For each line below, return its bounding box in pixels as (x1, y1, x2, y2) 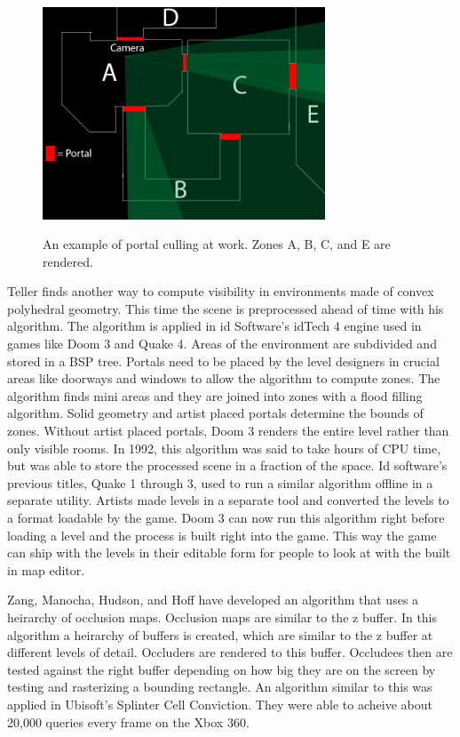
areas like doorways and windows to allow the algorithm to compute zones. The (7, 369, 440, 388)
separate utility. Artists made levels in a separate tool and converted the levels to (7, 491, 449, 509)
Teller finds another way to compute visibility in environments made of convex (7, 282, 434, 300)
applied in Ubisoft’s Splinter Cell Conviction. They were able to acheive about (7, 694, 432, 713)
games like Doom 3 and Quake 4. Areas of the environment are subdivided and (7, 334, 437, 353)
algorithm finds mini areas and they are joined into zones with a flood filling (7, 386, 423, 405)
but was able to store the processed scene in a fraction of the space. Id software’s (7, 456, 448, 475)
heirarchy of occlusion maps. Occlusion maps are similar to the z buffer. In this (7, 607, 438, 626)
